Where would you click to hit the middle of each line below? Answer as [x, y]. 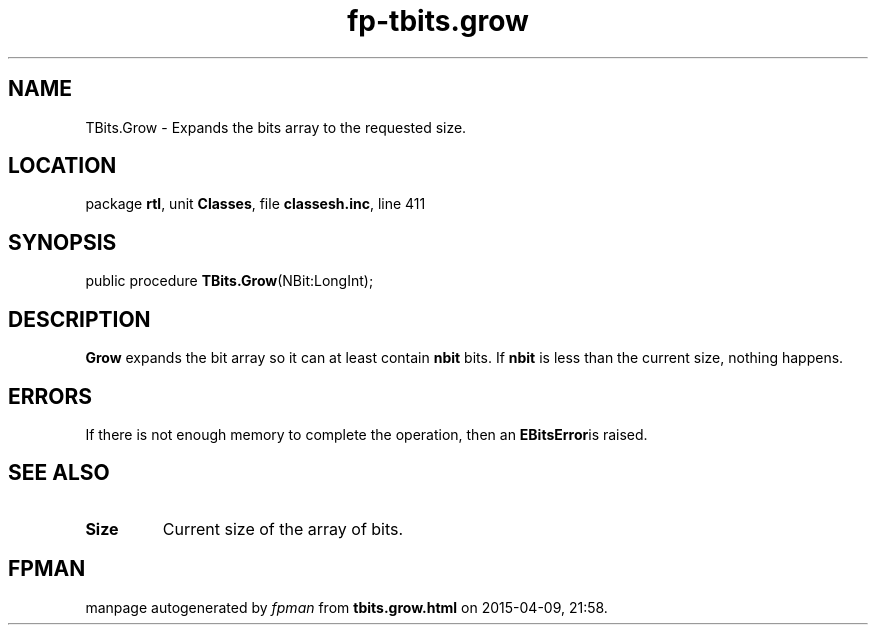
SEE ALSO [59, 473]
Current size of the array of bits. [283, 528]
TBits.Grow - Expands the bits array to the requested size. [276, 127]
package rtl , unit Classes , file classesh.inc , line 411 [255, 204]
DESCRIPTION [79, 319]
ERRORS [50, 396]
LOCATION [62, 166]
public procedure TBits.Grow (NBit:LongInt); [229, 281]
